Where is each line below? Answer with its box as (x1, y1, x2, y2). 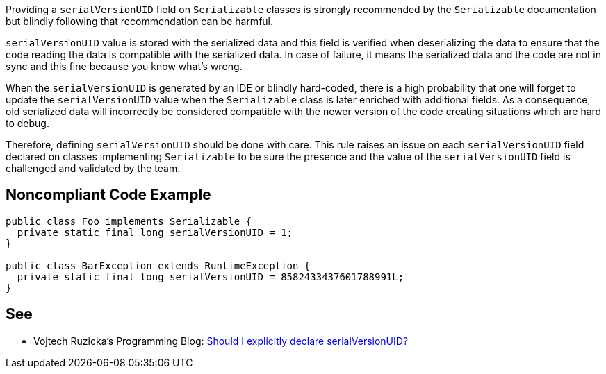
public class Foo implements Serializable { (6, 215, 252, 227)
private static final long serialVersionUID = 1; (17, 226, 293, 238)
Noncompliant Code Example (6, 186, 211, 204)
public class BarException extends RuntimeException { (6, 260, 311, 271)
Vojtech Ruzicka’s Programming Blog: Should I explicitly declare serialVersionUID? (33, 334, 409, 347)
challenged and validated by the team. (6, 162, 181, 174)
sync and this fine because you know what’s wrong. (6, 60, 243, 72)
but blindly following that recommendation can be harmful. (6, 15, 274, 27)
